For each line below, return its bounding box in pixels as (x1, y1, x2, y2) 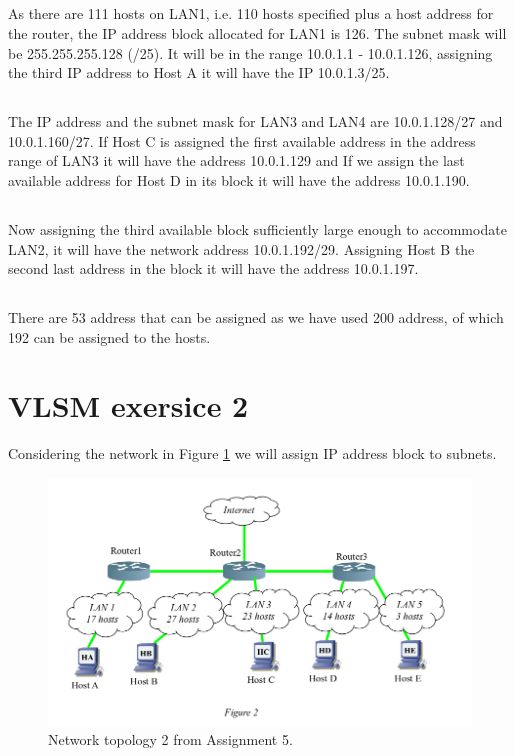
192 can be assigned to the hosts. (8, 326, 211, 347)
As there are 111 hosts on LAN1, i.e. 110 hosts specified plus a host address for (8, 3, 494, 24)
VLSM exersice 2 (8, 385, 249, 426)
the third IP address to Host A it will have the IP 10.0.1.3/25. (8, 62, 390, 83)
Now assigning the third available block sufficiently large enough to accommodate (8, 218, 507, 239)
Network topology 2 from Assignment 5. (48, 729, 293, 750)
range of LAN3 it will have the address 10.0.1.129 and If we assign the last (8, 150, 465, 171)
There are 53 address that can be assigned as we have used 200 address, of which (8, 307, 504, 328)
